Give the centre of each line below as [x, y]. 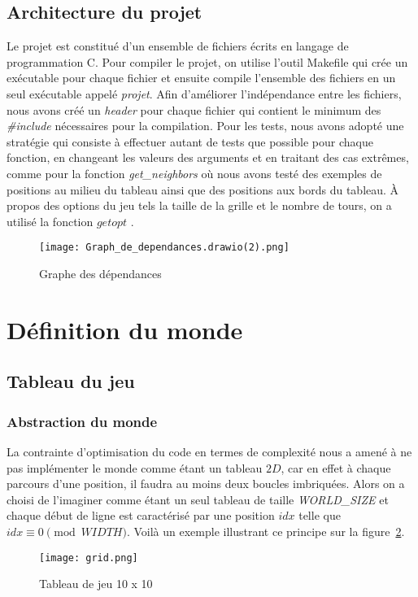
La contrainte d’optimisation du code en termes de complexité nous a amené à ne [209, 451]
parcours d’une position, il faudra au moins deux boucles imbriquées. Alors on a [206, 484]
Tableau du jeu [71, 381]
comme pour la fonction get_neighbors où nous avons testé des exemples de [194, 173]
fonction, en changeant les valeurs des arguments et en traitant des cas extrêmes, [208, 157]
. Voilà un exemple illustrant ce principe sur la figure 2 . [266, 531]
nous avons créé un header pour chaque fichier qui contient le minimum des [194, 109]
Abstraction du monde [82, 421]
